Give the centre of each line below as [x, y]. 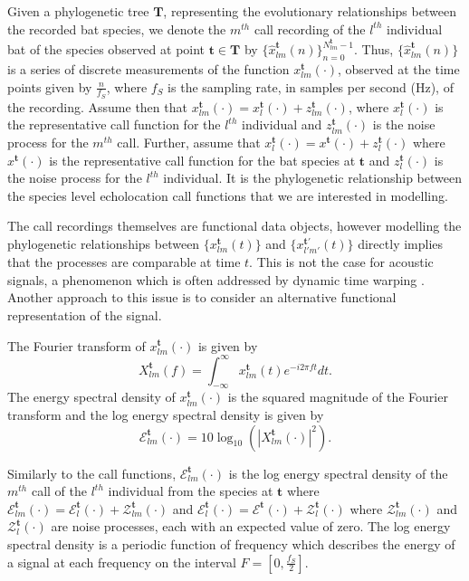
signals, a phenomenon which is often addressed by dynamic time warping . [216, 279]
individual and [282, 124]
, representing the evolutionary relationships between [310, 11]
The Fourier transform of [77, 345]
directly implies [401, 244]
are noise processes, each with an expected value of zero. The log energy [251, 526]
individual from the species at [191, 491]
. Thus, [374, 49]
